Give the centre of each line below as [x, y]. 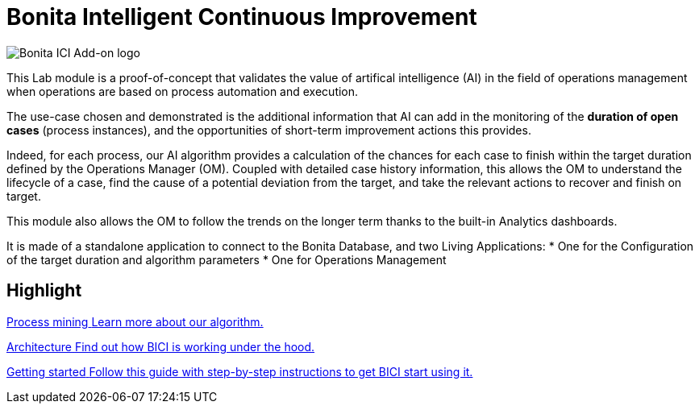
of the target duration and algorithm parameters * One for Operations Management [227, 259]
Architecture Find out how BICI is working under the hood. [161, 346]
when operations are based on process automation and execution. [183, 91]
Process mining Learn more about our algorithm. [135, 321]
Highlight [44, 291]
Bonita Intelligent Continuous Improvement [242, 17]
